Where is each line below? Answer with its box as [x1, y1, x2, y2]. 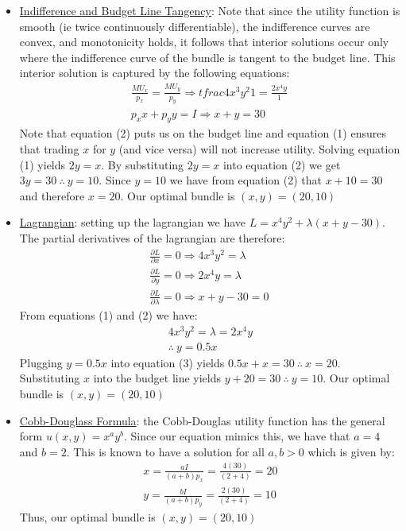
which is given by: [307, 443, 395, 459]
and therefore [19, 187, 85, 203]
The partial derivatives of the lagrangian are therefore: [19, 229, 285, 246]
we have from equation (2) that [169, 172, 322, 188]
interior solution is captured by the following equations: [19, 64, 290, 81]
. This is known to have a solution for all [66, 443, 265, 459]
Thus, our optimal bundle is [19, 509, 156, 525]
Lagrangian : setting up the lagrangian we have [19, 214, 246, 231]
